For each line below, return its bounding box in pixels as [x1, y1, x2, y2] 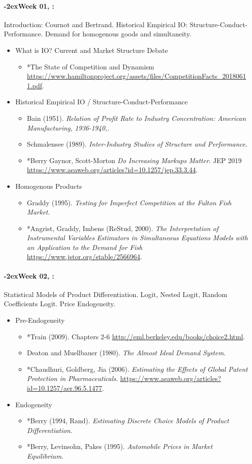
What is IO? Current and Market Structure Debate [15, 45, 168, 55]
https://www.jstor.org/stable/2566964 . [27, 251, 142, 262]
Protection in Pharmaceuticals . [27, 373, 118, 383]
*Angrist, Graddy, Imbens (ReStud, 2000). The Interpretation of [27, 223, 219, 233]
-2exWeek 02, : [4, 270, 54, 281]
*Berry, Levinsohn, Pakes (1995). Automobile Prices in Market [27, 441, 213, 451]
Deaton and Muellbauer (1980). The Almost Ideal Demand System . [27, 348, 226, 358]
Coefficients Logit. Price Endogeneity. [4, 298, 115, 309]
